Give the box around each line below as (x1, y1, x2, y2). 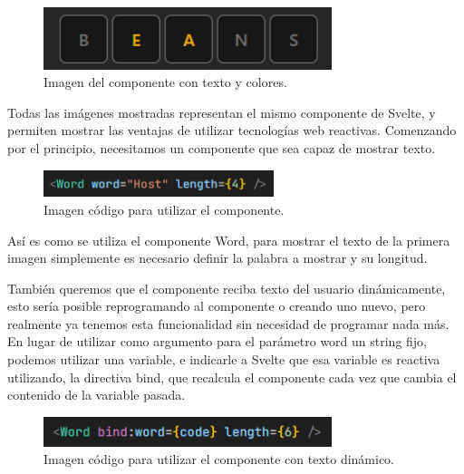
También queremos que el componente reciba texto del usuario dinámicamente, (7, 278, 446, 297)
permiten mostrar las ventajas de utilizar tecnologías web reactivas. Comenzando (7, 121, 457, 140)
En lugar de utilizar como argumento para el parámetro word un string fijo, (7, 332, 428, 351)
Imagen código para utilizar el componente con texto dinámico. (43, 450, 395, 469)
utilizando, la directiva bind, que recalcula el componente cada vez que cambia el (7, 367, 457, 386)
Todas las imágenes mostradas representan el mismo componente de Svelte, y (7, 102, 436, 121)
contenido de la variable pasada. (7, 385, 186, 404)
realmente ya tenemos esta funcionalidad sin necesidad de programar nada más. (7, 314, 449, 333)
